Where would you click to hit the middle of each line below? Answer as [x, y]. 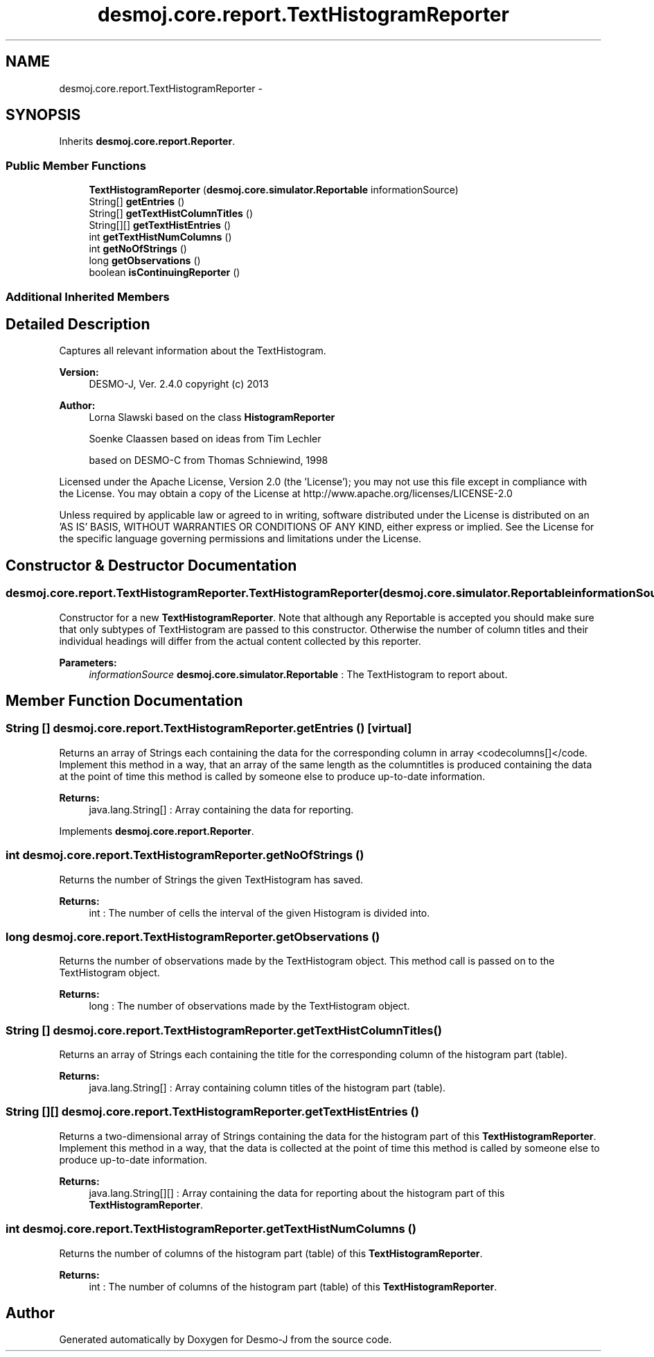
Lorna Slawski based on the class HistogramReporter [212, 417]
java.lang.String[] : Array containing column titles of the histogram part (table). [267, 1088]
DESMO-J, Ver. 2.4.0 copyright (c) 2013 [179, 384]
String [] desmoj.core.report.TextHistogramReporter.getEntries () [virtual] [209, 728]
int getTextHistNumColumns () [160, 237]
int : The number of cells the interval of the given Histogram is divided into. [259, 913]
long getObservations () [145, 261]
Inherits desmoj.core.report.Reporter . [147, 141]
